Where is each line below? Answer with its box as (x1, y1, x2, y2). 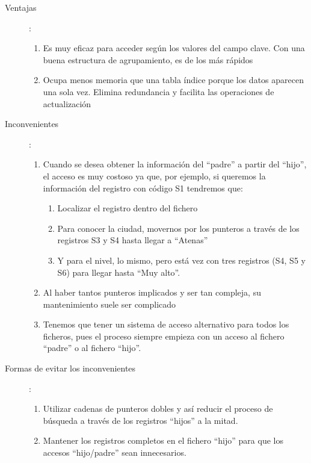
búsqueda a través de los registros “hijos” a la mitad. (43, 414, 238, 426)
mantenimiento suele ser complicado (43, 297, 176, 310)
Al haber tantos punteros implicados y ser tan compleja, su (43, 286, 261, 299)
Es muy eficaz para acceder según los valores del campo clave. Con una (43, 42, 305, 54)
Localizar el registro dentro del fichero (57, 202, 198, 214)
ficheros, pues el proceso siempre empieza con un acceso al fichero (43, 329, 285, 342)
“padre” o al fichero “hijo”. (43, 341, 141, 354)
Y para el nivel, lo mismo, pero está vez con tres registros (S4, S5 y (57, 253, 306, 266)
